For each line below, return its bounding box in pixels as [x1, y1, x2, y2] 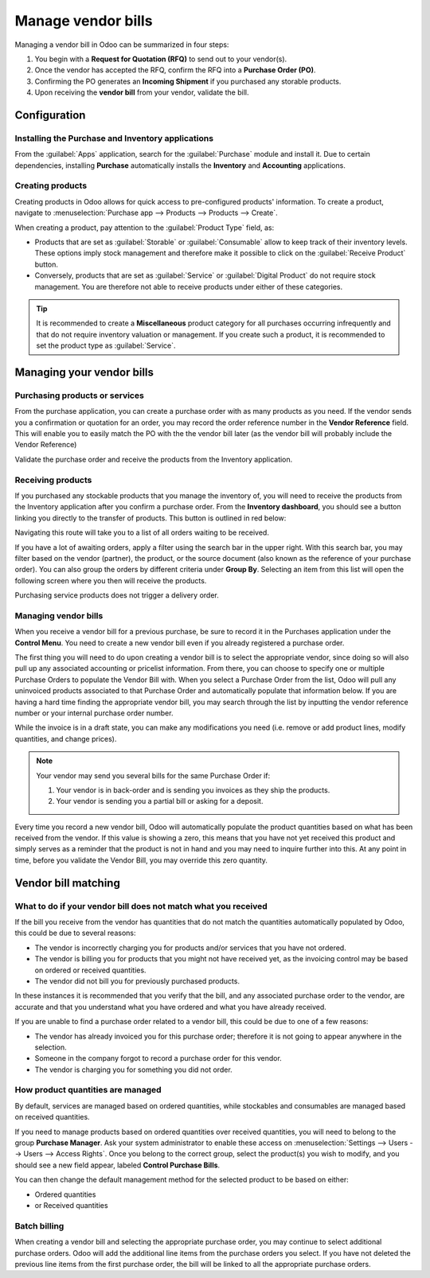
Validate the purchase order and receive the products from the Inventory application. [14, 454, 293, 464]
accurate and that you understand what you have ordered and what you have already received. [14, 1002, 326, 1011]
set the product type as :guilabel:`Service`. [36, 341, 176, 350]
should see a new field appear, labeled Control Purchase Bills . [14, 1160, 221, 1170]
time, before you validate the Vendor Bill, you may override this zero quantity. [14, 855, 268, 865]
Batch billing [14, 1220, 64, 1231]
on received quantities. [14, 1112, 91, 1122]
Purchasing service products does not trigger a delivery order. [14, 590, 219, 600]
